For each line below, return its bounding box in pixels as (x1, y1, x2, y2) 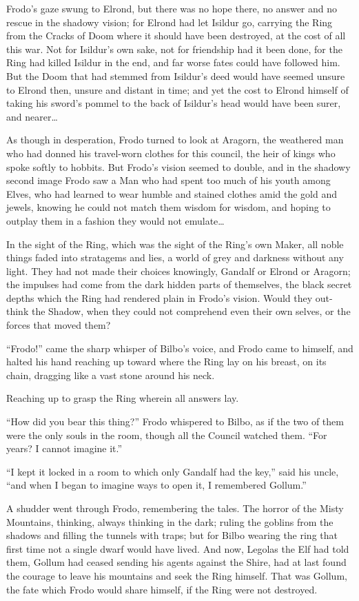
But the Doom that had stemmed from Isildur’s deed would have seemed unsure (6, 68, 345, 83)
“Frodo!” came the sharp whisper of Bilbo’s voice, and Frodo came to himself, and (6, 340, 353, 355)
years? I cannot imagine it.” (6, 441, 123, 456)
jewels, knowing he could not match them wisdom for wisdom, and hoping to (6, 200, 331, 214)
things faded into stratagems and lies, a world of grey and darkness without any (6, 250, 344, 265)
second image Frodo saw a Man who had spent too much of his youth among (6, 173, 331, 187)
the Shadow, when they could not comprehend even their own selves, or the (31, 304, 351, 318)
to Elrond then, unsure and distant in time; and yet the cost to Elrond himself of (6, 82, 349, 96)
